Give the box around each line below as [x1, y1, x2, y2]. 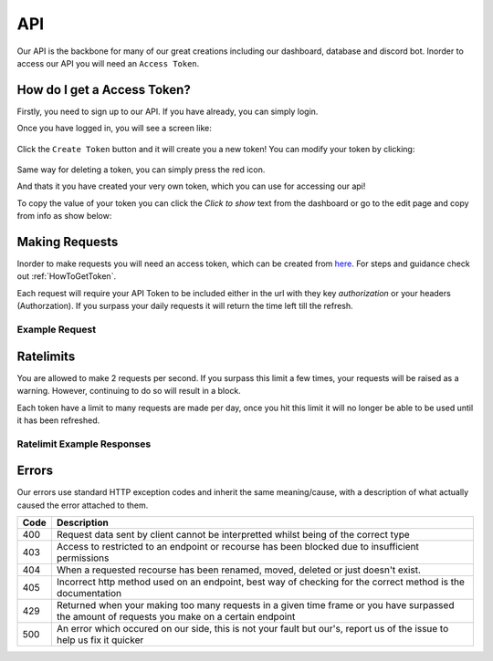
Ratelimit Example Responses [16, 438, 152, 450]
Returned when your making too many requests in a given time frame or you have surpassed [56, 599, 455, 612]
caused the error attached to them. [16, 500, 149, 511]
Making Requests [16, 234, 119, 250]
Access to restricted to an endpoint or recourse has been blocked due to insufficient [56, 541, 420, 553]
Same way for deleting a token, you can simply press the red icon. [16, 164, 266, 175]
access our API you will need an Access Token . [16, 57, 200, 68]
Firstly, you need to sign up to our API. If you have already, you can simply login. [16, 106, 319, 117]
